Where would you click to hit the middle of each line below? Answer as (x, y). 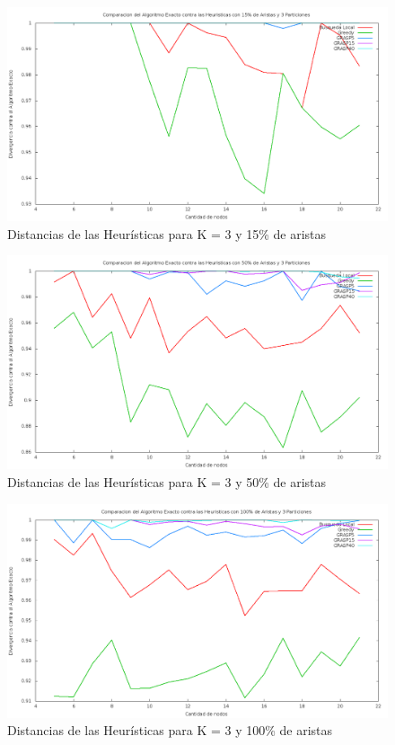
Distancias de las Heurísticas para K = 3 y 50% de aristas (167, 481)
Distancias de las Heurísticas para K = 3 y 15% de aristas (167, 233)
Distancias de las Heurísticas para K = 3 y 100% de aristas (170, 730)
